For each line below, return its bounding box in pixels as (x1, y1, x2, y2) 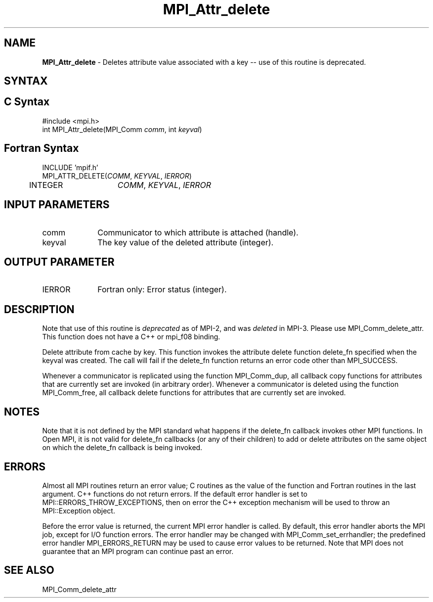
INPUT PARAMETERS (4, 198, 110, 211)
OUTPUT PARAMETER (4, 255, 115, 268)
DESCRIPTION (4, 303, 75, 316)
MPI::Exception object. (42, 506, 115, 515)
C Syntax (4, 95, 50, 108)
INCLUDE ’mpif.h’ (42, 163, 98, 172)
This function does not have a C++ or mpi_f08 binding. (42, 332, 220, 341)
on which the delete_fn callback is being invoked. (42, 443, 203, 452)
